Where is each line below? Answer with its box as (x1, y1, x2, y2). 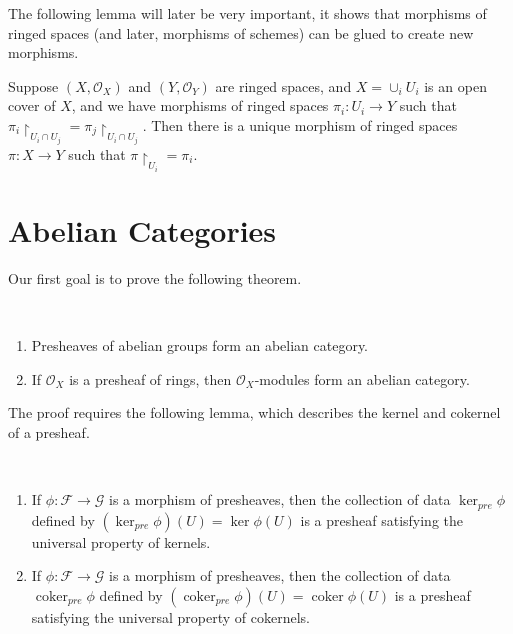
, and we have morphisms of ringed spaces (71, 95, 329, 116)
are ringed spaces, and (215, 75, 352, 96)
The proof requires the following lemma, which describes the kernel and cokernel (8, 402, 501, 423)
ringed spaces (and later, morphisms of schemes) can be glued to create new (8, 22, 474, 43)
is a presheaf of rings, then (69, 368, 232, 389)
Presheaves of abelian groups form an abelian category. (31, 335, 369, 356)
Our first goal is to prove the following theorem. (8, 267, 302, 288)
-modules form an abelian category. (254, 368, 470, 389)
